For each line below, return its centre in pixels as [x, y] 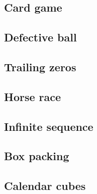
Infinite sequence [49, 126]
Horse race [33, 96]
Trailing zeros [40, 66]
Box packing [37, 156]
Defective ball [40, 37]
